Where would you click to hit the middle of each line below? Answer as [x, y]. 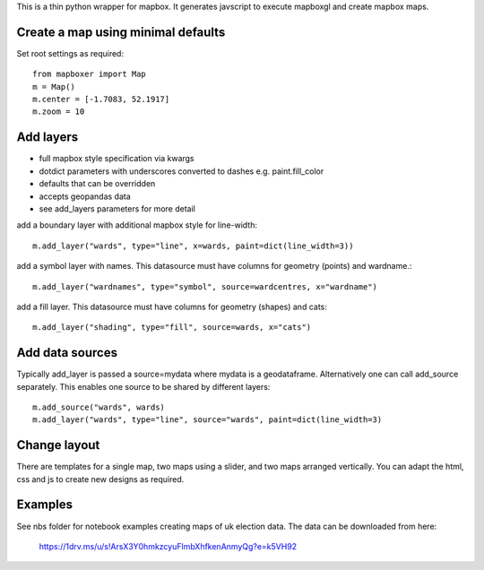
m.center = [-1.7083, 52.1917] [101, 99]
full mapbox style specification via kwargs [117, 159]
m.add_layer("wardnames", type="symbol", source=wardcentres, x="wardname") [205, 286]
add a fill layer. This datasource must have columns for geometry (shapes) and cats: [172, 307]
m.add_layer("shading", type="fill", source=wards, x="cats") [172, 328]
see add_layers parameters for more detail [117, 208]
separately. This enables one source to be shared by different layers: [143, 386]
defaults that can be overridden [97, 184]
